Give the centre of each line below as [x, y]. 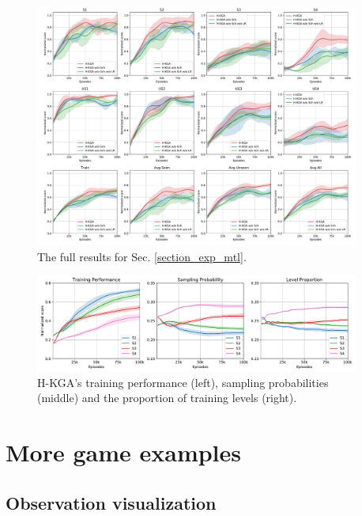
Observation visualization [111, 502]
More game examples [124, 452]
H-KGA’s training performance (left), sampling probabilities [183, 382]
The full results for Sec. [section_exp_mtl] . [142, 256]
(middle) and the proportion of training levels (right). [167, 398]
